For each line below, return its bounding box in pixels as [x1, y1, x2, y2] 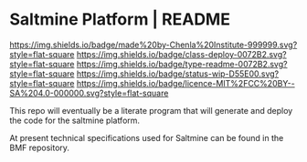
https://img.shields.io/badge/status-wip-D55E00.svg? [76, 68, 280, 79]
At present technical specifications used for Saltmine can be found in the [9, 132, 284, 143]
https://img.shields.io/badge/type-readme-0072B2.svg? [76, 58, 288, 69]
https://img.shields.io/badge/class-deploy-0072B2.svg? [76, 48, 287, 59]
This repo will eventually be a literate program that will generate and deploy [9, 105, 293, 116]
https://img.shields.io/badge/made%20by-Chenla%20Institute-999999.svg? [9, 39, 298, 50]
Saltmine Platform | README [9, 9, 231, 30]
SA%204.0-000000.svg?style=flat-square [9, 87, 169, 98]
